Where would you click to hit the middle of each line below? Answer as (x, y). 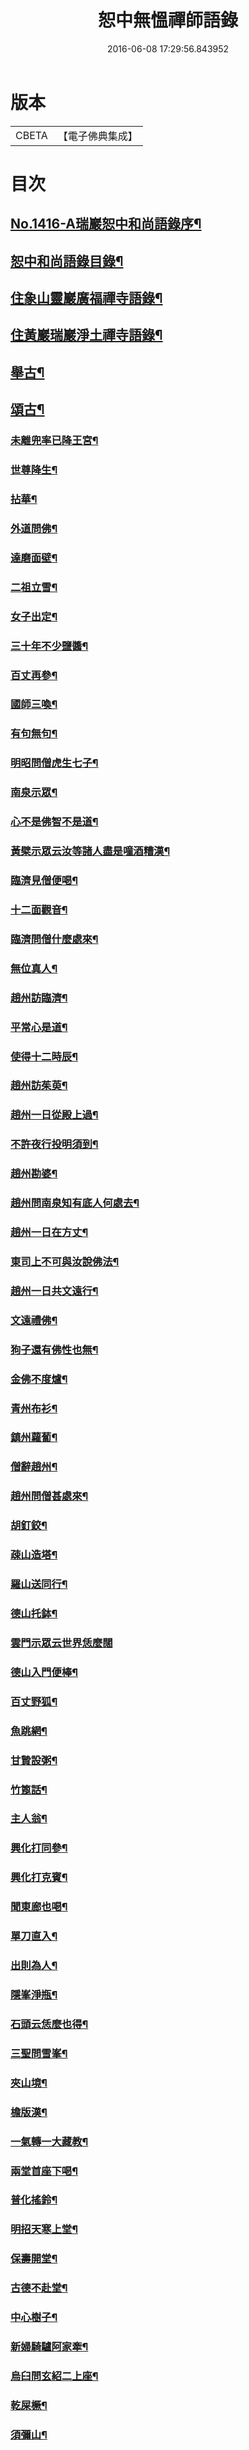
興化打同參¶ (39, 1848)
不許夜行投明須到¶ (54, 1144)
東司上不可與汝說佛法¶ (65, 1261)
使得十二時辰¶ (44, 1056)
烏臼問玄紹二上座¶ (54, 2376)
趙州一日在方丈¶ (49, 1233)
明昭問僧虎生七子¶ (54, 763)
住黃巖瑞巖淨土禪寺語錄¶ (86, 335)
